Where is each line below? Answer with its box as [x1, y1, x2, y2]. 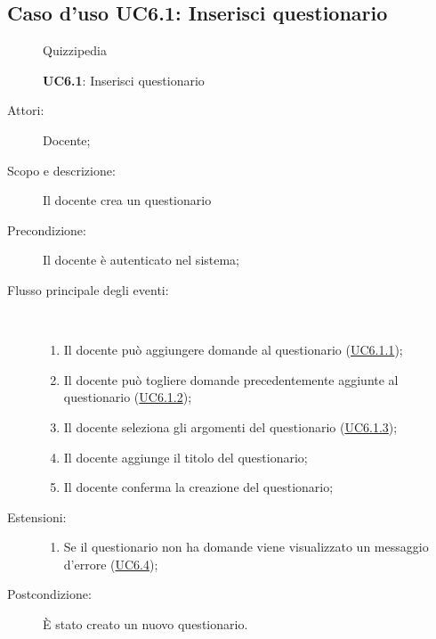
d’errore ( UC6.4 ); [63, 554, 158, 573]
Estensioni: [7, 507, 67, 526]
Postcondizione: [7, 585, 92, 603]
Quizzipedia [43, 41, 107, 60]
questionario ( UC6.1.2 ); [63, 388, 192, 406]
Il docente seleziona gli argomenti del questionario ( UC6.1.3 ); [63, 417, 398, 436]
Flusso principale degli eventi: [7, 280, 169, 299]
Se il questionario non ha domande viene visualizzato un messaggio [63, 537, 429, 556]
